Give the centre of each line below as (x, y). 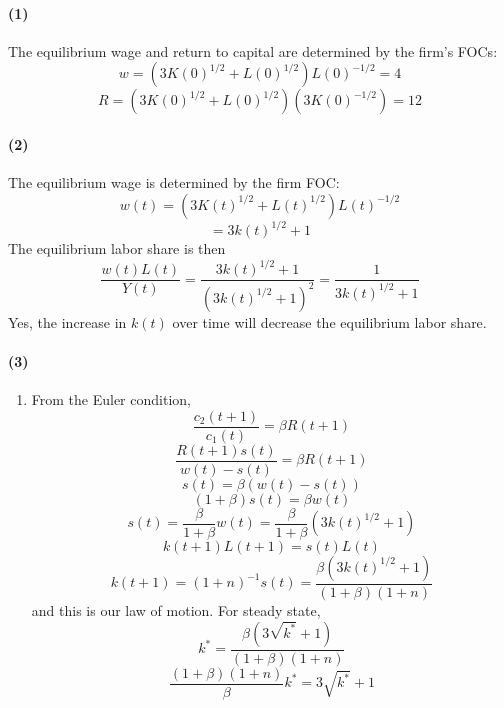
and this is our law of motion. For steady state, (176, 609)
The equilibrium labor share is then (117, 248)
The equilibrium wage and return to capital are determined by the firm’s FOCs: (253, 50)
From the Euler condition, (111, 399)
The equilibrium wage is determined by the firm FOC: (174, 182)
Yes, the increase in (67, 321)
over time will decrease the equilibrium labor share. (329, 321)
